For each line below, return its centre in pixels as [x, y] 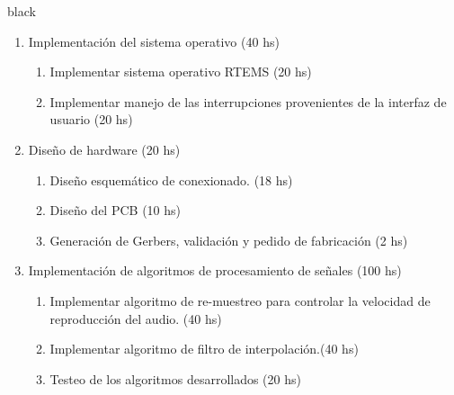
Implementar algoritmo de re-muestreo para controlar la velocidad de [240, 300]
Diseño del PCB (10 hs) [115, 210]
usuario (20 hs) [91, 119]
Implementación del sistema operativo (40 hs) [154, 41]
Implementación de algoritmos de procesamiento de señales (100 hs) [215, 270]
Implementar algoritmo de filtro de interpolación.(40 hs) [204, 349]
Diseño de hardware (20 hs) [104, 149]
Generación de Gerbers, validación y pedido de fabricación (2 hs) [229, 240]
